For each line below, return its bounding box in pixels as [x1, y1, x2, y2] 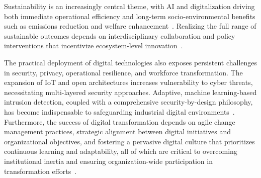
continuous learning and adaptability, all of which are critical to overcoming [4, 146, 237, 156]
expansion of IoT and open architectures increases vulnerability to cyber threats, [4, 77, 253, 87]
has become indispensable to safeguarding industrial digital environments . [4, 106, 235, 117]
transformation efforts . [4, 165, 77, 176]
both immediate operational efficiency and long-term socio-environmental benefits [4, 11, 255, 21]
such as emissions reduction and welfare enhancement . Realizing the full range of [4, 21, 256, 31]
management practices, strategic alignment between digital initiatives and [4, 126, 231, 137]
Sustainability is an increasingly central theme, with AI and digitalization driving [4, 1, 255, 11]
